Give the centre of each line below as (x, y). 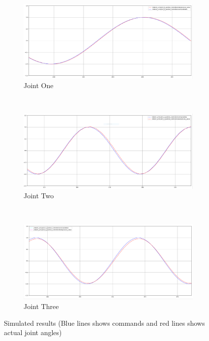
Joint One (39, 85)
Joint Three (41, 306)
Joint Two (39, 196)
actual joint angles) (33, 332)
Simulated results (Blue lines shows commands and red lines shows (104, 323)
